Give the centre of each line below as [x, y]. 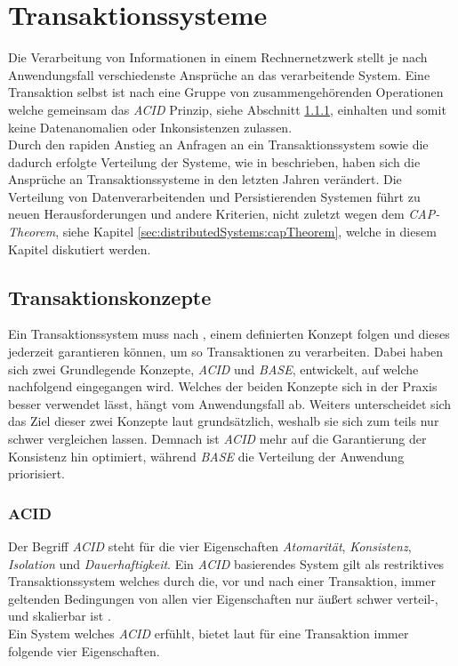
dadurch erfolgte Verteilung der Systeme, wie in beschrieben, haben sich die [214, 161]
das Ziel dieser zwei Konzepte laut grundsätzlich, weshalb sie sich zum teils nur [224, 421]
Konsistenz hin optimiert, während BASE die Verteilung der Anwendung [206, 456]
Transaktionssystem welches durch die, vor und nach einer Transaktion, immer [222, 581]
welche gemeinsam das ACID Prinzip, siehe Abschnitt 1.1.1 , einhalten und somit [227, 109]
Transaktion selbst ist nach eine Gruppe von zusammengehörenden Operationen [226, 92]
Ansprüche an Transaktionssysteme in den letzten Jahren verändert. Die [205, 179]
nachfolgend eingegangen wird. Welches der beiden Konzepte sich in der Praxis [223, 386]
